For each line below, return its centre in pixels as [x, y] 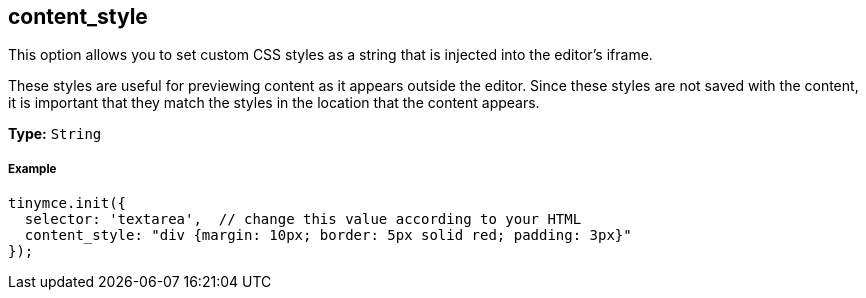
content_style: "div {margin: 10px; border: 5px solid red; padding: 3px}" [328, 235]
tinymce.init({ [67, 203]
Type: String [55, 134]
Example [32, 168]
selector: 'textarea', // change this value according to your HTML [303, 219]
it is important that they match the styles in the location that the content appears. [274, 103]
